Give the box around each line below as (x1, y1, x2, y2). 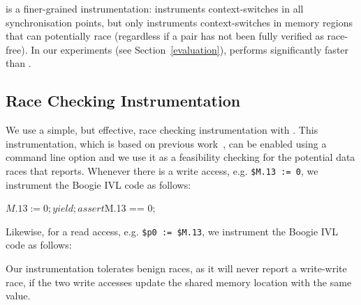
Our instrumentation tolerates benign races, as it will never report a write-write (6, 261, 347, 276)
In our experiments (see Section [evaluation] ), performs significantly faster (31, 42, 349, 56)
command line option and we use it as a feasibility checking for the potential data (6, 150, 355, 164)
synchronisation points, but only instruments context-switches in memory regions (6, 15, 353, 29)
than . (6, 56, 31, 70)
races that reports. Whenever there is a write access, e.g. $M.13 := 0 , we (6, 163, 318, 178)
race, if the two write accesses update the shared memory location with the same (6, 274, 352, 289)
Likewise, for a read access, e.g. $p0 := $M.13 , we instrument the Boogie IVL (6, 224, 339, 238)
